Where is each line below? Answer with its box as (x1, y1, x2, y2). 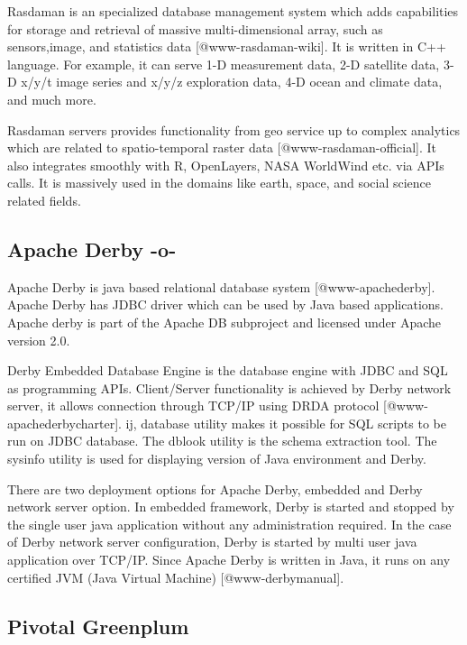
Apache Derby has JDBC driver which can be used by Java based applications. (7, 295, 444, 314)
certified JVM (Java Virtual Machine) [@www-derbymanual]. (7, 567, 344, 586)
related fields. (7, 190, 81, 209)
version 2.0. (7, 330, 70, 349)
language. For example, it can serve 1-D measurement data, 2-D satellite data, (7, 54, 440, 73)
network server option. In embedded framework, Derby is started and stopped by (7, 497, 454, 516)
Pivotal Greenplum (7, 612, 189, 640)
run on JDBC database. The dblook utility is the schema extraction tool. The (7, 431, 437, 450)
